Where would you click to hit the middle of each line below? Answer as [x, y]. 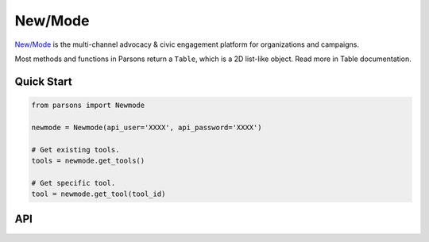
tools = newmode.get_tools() [88, 160]
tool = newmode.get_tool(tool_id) [99, 194]
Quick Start [43, 81]
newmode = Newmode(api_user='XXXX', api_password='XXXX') [147, 127]
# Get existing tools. [75, 150]
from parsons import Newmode [88, 105]
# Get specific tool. [73, 183]
